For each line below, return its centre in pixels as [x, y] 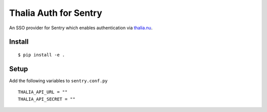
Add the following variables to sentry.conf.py [58, 81]
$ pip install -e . [42, 55]
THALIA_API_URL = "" [43, 92]
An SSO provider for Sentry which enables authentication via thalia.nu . [81, 28]
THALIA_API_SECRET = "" [47, 99]
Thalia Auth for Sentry [56, 13]
